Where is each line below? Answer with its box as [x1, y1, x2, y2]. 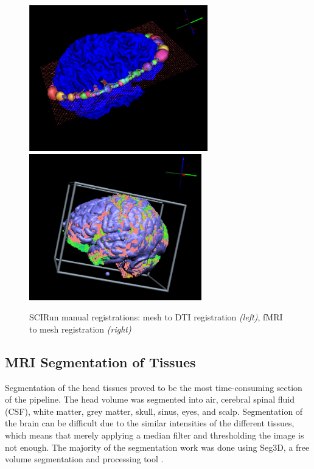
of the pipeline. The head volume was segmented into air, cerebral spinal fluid [5, 393, 295, 406]
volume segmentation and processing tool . [5, 453, 164, 465]
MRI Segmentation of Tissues [5, 352, 196, 371]
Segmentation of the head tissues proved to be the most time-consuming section [5, 381, 302, 393]
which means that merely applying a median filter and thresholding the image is [5, 428, 304, 441]
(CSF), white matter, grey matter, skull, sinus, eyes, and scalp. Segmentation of [5, 404, 303, 417]
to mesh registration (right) [29, 322, 131, 335]
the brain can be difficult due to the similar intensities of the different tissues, [5, 417, 295, 429]
